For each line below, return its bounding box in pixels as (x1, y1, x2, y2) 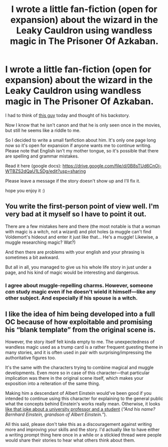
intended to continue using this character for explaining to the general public (5, 395, 163, 402)
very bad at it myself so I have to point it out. (5, 210, 146, 219)
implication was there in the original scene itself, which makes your (5, 375, 144, 381)
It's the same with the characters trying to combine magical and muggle (5, 365, 154, 371)
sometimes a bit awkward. (5, 254, 60, 260)
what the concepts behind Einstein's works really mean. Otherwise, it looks (5, 401, 160, 407)
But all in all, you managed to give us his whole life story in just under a (5, 264, 151, 270)
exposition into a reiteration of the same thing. (5, 380, 100, 387)
